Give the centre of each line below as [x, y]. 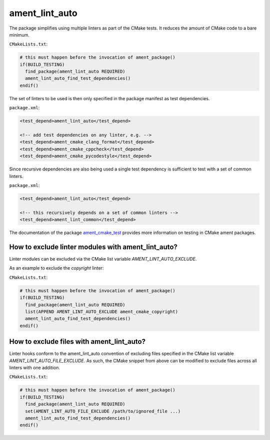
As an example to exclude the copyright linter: [56, 268]
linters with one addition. [34, 368]
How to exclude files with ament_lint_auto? [77, 342]
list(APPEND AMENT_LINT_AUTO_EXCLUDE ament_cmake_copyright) [102, 311]
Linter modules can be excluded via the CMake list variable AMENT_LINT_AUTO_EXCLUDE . [103, 259]
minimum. [19, 35]
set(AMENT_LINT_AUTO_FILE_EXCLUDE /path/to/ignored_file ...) [103, 411]
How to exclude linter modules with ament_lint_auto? [93, 247]
